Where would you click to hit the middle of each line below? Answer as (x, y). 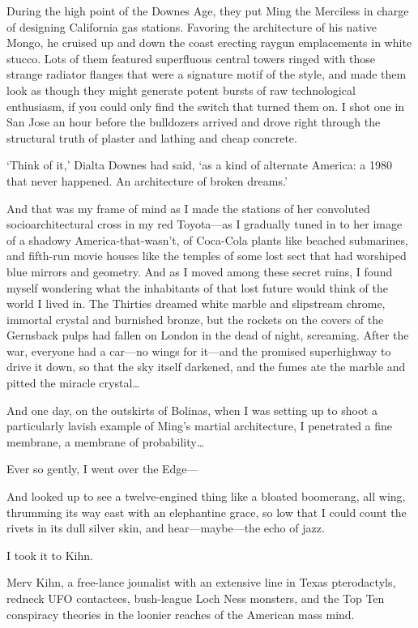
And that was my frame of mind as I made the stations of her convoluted (188, 208)
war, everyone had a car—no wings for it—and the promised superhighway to (199, 350)
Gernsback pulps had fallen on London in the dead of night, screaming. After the (208, 335)
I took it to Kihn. (50, 555)
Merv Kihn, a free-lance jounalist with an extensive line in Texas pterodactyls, (201, 582)
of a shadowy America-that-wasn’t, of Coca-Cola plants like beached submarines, (207, 239)
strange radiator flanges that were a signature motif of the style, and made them (207, 74)
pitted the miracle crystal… (73, 383)
